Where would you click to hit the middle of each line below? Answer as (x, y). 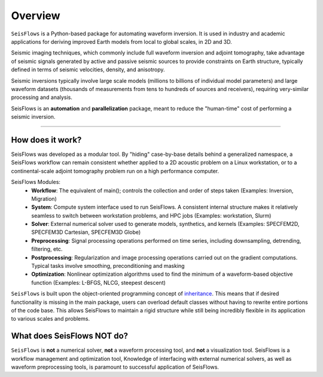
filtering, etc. (47, 249)
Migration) (44, 198)
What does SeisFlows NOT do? (70, 336)
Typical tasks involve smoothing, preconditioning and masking (108, 266)
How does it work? (46, 140)
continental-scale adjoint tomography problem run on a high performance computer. (115, 171)
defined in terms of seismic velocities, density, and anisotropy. (88, 70)
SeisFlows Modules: (36, 182)
